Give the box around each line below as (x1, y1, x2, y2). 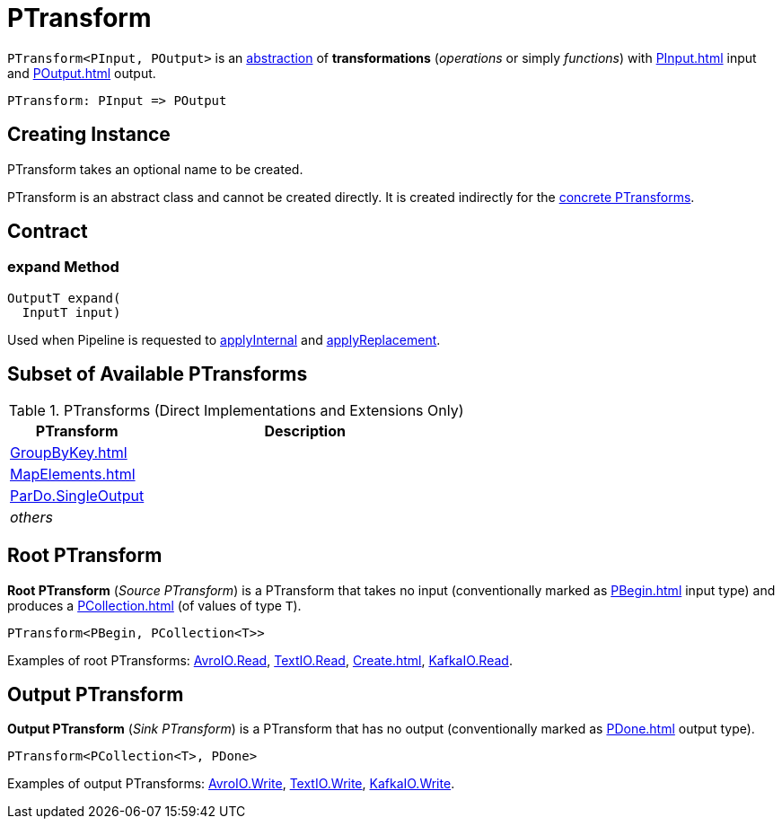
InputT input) (22, 304, 121, 320)
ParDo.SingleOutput (10, 486, 145, 505)
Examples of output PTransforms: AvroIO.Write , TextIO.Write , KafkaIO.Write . (7, 776, 455, 792)
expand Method (7, 258, 119, 277)
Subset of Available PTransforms (7, 363, 308, 386)
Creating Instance (7, 123, 171, 146)
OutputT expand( (7, 290, 121, 305)
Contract (7, 220, 88, 243)
